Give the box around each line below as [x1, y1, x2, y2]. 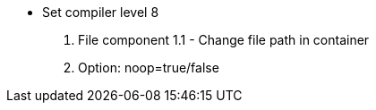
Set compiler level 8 [42, 4, 159, 20]
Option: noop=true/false [78, 60, 219, 75]
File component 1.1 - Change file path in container [78, 32, 370, 47]
